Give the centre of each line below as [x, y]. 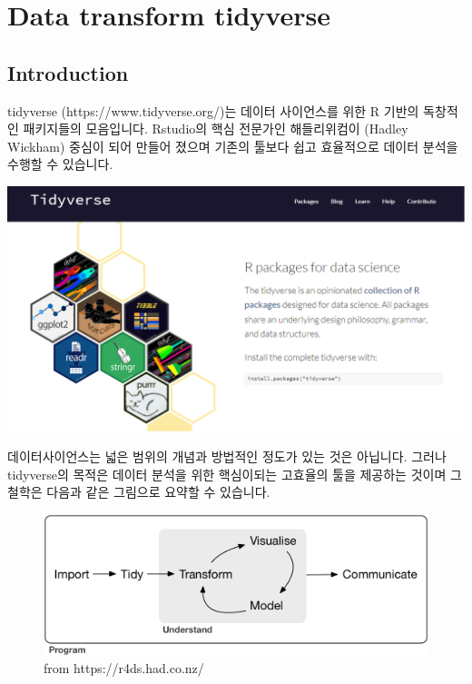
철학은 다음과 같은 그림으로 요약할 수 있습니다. [139, 492]
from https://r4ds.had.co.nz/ [124, 668]
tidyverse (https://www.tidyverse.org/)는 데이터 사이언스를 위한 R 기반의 [213, 110]
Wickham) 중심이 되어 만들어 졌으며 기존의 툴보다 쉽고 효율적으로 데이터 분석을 [233, 146]
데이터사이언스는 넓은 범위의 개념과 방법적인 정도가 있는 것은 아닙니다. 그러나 [227, 456]
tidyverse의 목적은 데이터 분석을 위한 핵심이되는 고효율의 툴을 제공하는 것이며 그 [235, 474]
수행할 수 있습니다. [60, 164]
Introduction [68, 72]
